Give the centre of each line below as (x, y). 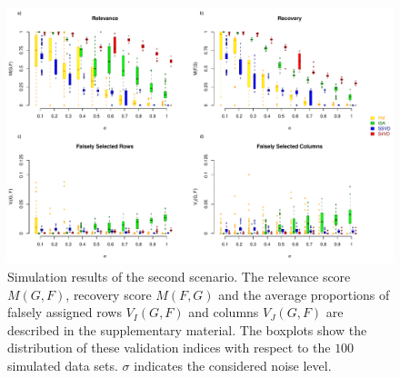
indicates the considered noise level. (233, 365)
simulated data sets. (63, 365)
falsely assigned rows (65, 312)
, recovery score (109, 294)
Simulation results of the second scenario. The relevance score (179, 276)
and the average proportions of (304, 294)
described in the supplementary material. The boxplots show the (187, 329)
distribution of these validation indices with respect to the (169, 348)
